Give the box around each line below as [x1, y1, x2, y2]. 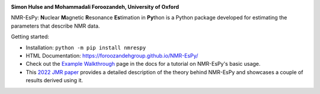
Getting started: [11, 33, 50, 41]
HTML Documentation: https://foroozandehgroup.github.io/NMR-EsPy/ [25, 52, 199, 59]
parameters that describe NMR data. [11, 22, 100, 29]
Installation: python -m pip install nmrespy [25, 44, 146, 51]
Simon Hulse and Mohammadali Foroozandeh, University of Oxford [11, 4, 180, 10]
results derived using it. [25, 77, 83, 84]
